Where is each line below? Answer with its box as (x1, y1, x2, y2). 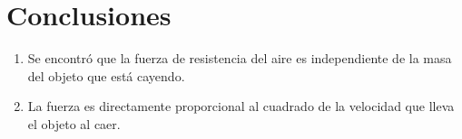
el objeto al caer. (27, 114, 121, 133)
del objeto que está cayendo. (27, 66, 185, 85)
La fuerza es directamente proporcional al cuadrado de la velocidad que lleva (27, 97, 455, 116)
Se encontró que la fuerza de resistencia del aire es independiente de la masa (27, 49, 452, 68)
